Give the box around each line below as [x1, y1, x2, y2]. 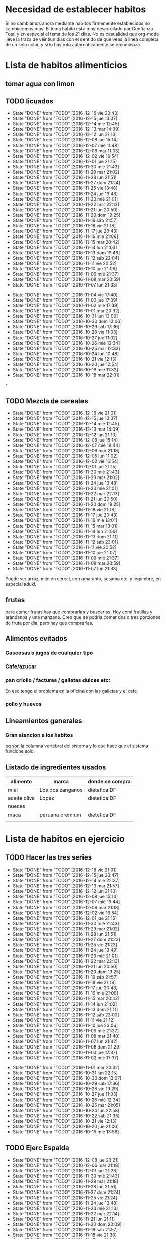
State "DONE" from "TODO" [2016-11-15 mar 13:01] [12, 523, 118, 529]
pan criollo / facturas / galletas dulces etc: [5, 677, 111, 684]
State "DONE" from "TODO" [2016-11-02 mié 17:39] [12, 302, 119, 309]
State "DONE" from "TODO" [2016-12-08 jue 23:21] [12, 1157, 119, 1163]
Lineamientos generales [5, 716, 82, 725]
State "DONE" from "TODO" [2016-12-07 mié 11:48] [12, 142, 119, 149]
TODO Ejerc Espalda [5, 1143, 69, 1152]
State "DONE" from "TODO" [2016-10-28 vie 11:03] [12, 329, 118, 336]
